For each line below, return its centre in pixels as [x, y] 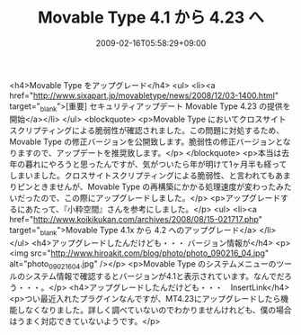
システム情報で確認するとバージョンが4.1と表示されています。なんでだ [155, 276]
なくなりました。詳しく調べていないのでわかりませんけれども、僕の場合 [158, 310]
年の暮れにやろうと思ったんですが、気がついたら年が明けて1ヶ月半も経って [148, 164]
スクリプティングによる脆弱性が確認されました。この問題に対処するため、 [147, 130]
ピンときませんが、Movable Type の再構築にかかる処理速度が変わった [146, 186]
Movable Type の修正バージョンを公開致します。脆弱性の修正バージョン [142, 141]
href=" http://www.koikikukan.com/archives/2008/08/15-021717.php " [136, 219]
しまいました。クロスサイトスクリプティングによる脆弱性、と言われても [142, 175]
